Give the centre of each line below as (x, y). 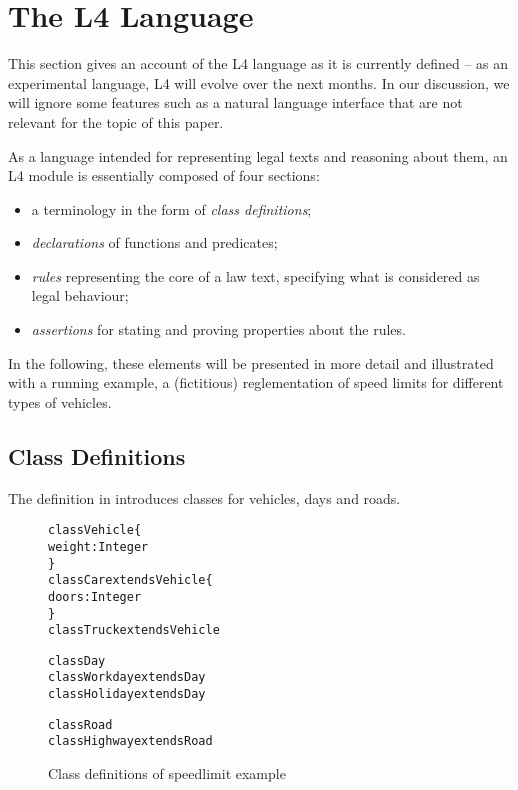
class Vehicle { (95, 530)
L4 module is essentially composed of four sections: (164, 175)
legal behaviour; (80, 295)
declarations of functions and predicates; (154, 242)
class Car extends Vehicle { (130, 580)
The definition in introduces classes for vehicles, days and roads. (204, 497)
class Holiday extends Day (127, 694)
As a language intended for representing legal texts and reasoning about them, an (258, 155)
